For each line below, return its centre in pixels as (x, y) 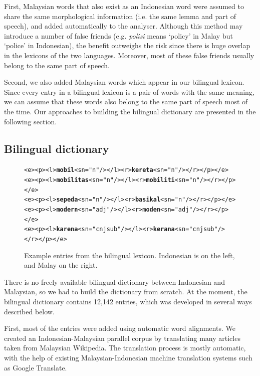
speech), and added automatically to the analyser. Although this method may (123, 26)
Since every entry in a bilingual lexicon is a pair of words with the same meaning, (129, 91)
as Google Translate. (36, 367)
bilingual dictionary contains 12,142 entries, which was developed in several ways (128, 301)
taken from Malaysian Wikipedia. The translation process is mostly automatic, (125, 348)
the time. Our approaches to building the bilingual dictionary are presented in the (130, 111)
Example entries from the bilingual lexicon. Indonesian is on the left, (129, 255)
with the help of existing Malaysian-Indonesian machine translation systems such (128, 357)
